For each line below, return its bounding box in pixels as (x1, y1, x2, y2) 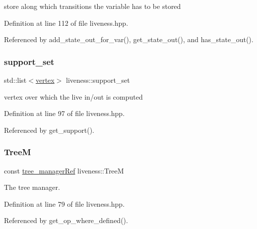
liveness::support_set (66, 75, 130, 85)
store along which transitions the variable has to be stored (4, 1, 181, 11)
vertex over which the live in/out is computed (4, 91, 143, 102)
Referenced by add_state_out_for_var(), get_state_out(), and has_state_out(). (4, 34, 254, 45)
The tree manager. (4, 182, 60, 192)
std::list (4, 75, 27, 85)
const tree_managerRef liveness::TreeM (4, 165, 124, 175)
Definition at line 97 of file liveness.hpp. (4, 108, 125, 118)
